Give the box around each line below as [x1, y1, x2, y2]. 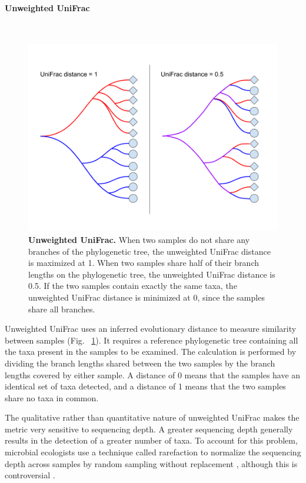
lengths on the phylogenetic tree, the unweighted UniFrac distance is [28, 268, 275, 280]
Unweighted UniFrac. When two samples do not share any [28, 233, 250, 245]
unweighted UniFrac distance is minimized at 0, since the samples [28, 291, 265, 303]
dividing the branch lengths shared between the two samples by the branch [5, 357, 275, 369]
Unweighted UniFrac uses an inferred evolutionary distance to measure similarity [5, 322, 297, 335]
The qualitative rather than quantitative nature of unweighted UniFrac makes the [5, 411, 300, 424]
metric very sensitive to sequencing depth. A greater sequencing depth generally [5, 422, 293, 435]
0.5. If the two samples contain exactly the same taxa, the [28, 279, 237, 292]
